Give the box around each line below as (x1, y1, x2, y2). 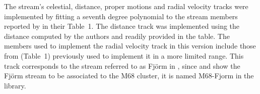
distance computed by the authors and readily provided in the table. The (4, 30, 230, 41)
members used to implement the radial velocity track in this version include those (4, 40, 256, 51)
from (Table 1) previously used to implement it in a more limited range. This (4, 50, 244, 61)
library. (4, 80, 26, 90)
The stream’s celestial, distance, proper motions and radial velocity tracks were (4, 1, 248, 11)
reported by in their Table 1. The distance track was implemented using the (4, 21, 240, 31)
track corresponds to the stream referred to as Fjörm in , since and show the (4, 60, 240, 71)
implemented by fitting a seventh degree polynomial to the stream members (4, 11, 238, 21)
